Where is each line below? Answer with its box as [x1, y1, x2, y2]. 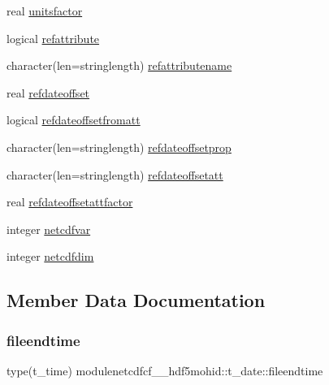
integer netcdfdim [6, 248, 94, 265]
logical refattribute [6, 29, 100, 46]
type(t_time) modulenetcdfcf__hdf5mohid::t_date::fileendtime [6, 361, 323, 379]
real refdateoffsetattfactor [6, 193, 133, 210]
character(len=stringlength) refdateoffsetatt [6, 166, 223, 183]
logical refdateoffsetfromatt [6, 111, 141, 128]
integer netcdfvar [6, 220, 91, 237]
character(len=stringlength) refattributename [6, 57, 232, 74]
